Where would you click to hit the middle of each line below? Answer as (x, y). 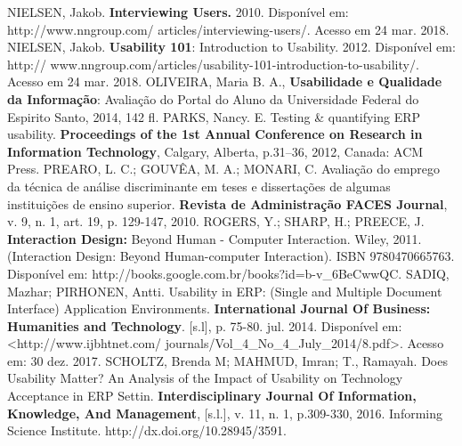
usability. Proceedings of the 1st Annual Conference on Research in (215, 134)
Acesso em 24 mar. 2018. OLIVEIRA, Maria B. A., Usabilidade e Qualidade (225, 81)
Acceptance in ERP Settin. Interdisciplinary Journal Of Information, (212, 396)
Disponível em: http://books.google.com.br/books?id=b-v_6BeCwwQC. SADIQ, (228, 273)
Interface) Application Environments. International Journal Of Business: (219, 308)
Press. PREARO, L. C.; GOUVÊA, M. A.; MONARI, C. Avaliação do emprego (224, 169)
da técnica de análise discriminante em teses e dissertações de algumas (199, 186)
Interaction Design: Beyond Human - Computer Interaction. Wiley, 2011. (215, 238)
